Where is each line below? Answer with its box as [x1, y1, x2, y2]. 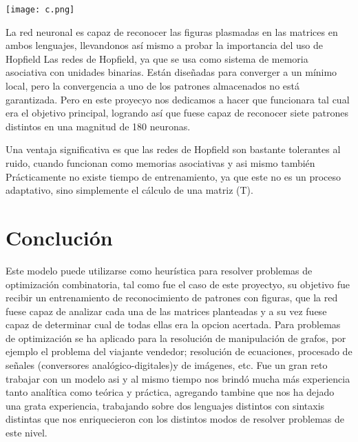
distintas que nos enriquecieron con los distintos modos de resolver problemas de [6, 412, 345, 426]
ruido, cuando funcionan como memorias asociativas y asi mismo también [6, 156, 315, 170]
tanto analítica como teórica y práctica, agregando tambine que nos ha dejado [6, 385, 335, 399]
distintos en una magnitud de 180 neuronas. [6, 119, 191, 133]
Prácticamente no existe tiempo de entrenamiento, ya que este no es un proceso [6, 169, 341, 183]
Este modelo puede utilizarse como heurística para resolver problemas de [6, 263, 313, 277]
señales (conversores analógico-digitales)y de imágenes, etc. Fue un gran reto [6, 358, 328, 372]
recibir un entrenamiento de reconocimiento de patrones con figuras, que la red [6, 290, 338, 305]
